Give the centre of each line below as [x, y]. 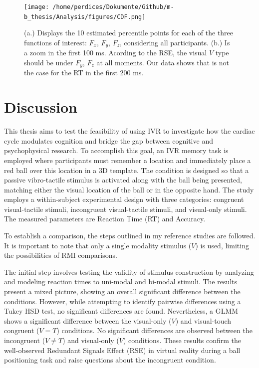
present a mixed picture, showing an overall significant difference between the [122, 291]
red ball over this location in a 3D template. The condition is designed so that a [127, 170]
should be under [49, 62]
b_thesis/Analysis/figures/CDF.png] [85, 17]
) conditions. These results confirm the [182, 340]
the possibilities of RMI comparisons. [61, 255]
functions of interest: [55, 42]
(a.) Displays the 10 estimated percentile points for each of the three [129, 33]
